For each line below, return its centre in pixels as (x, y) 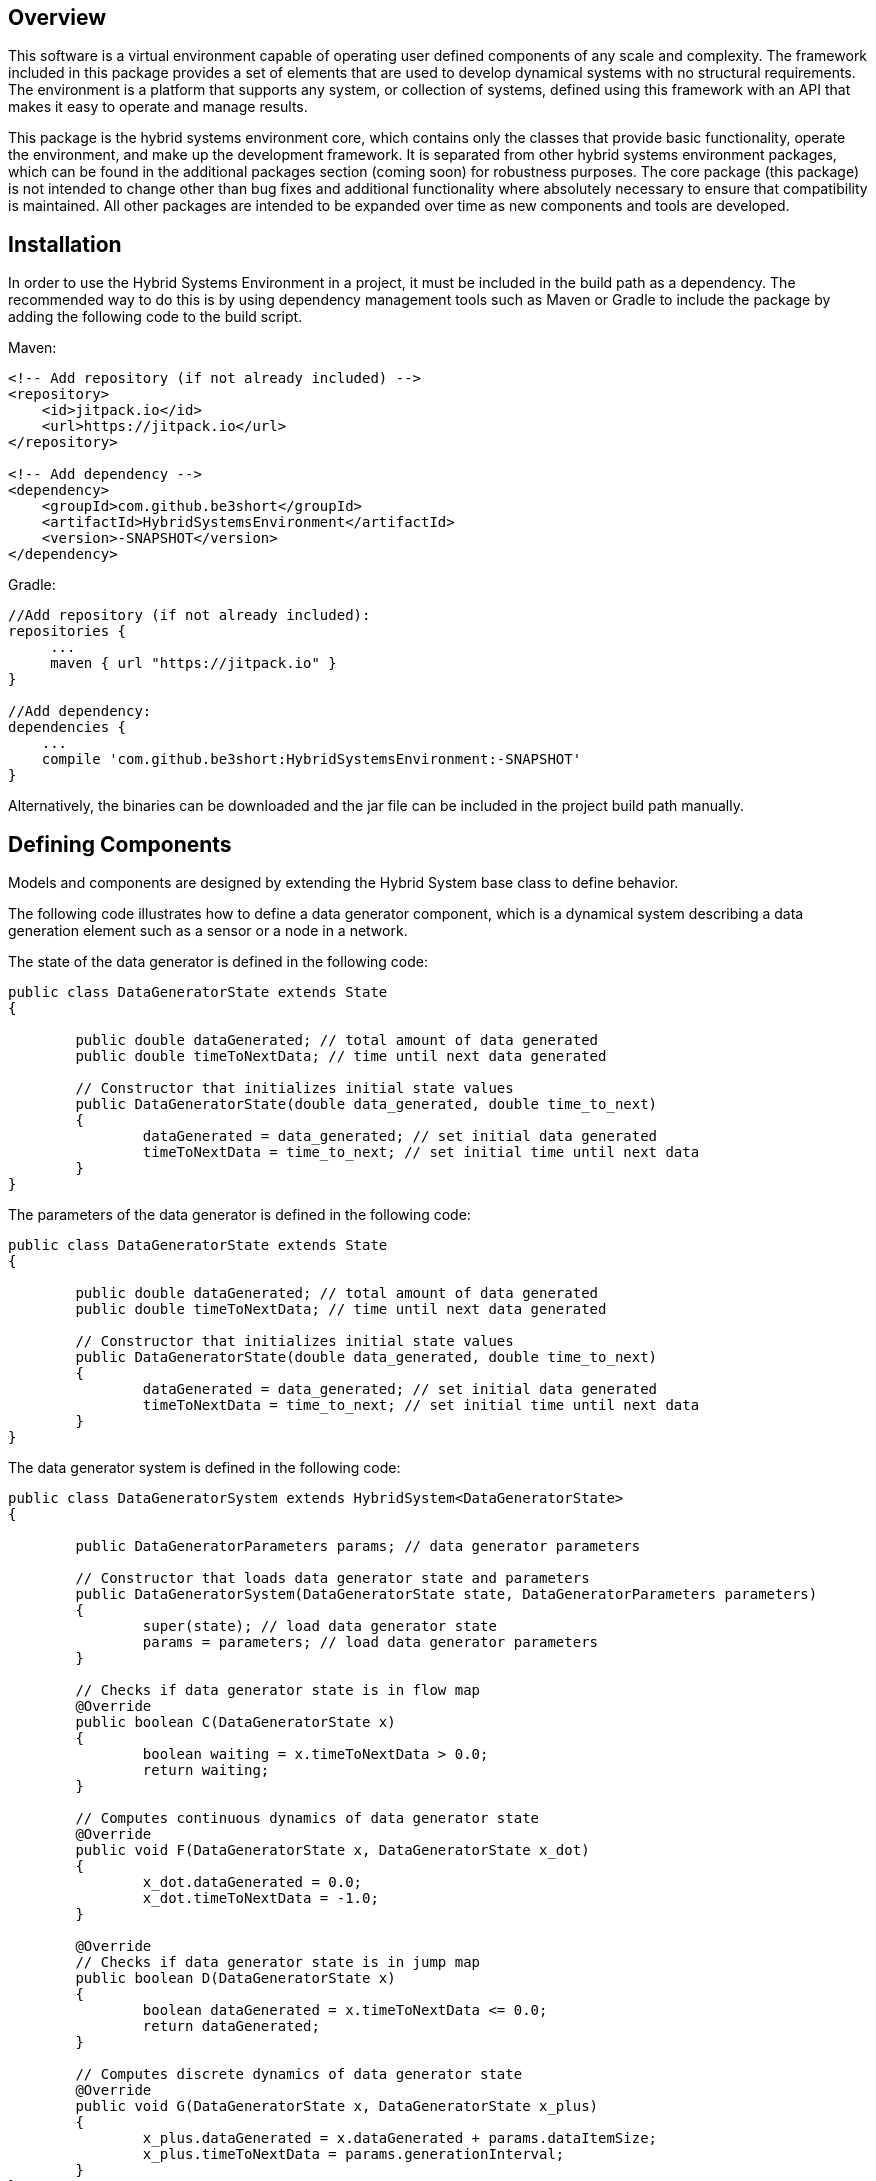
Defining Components (120, 844)
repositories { (67, 631)
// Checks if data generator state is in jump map (278, 1962)
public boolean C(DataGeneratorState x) (235, 1722)
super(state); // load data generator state (319, 1626)
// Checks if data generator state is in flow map (278, 1690)
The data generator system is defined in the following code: (204, 1468)
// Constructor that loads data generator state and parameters (332, 1578)
